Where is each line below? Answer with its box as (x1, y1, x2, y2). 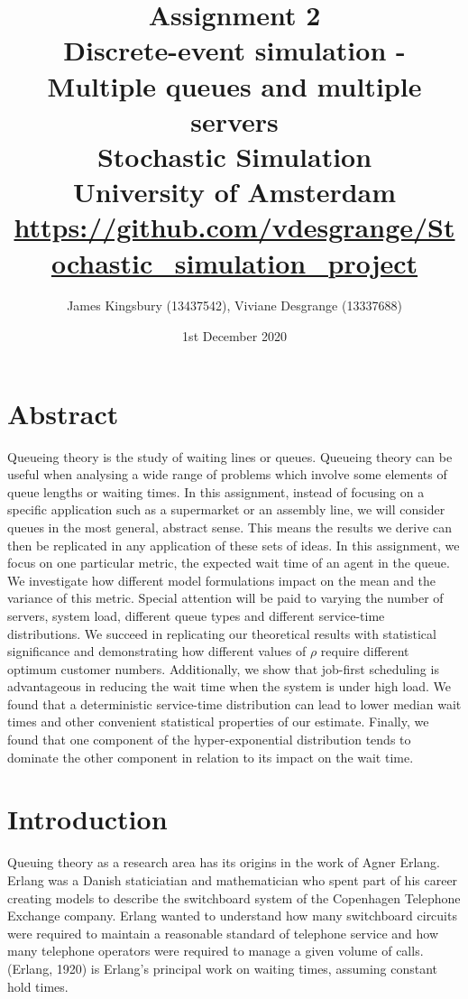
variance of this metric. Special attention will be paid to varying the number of (7, 588, 444, 607)
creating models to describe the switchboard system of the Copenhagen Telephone (7, 888, 461, 907)
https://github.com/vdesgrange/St (14, 208, 455, 245)
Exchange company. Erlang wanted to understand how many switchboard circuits (7, 906, 457, 925)
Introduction (7, 800, 168, 837)
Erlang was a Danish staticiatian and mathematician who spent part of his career (7, 870, 458, 889)
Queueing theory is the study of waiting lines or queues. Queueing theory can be (7, 447, 453, 466)
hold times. (7, 976, 69, 995)
